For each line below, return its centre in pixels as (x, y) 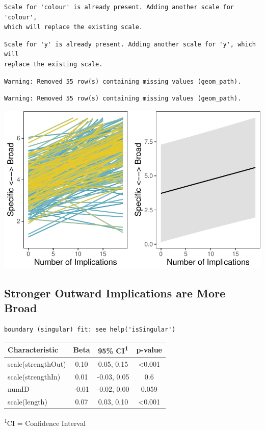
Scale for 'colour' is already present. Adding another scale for (119, 7)
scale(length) (28, 402)
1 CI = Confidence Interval (45, 422)
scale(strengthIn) (34, 376)
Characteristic (33, 350)
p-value (149, 350)
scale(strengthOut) (37, 363)
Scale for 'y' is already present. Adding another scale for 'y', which (130, 44)
